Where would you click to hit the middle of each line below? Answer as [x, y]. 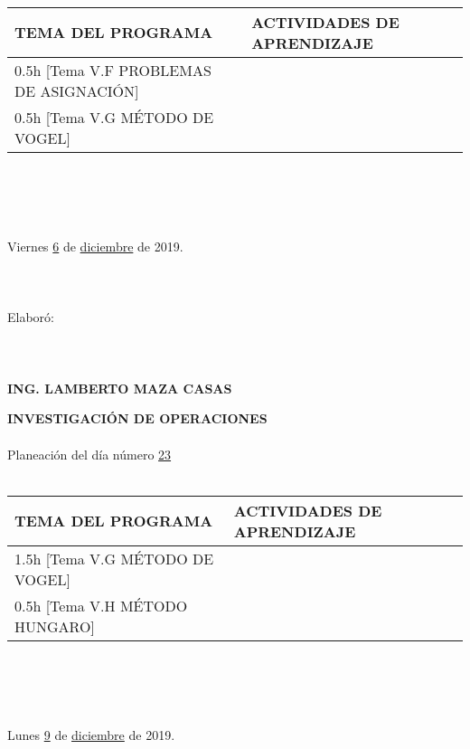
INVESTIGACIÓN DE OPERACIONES [137, 418]
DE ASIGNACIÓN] [77, 90]
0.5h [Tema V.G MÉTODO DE [114, 117]
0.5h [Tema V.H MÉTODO [101, 605]
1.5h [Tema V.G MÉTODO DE [114, 558]
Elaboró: [31, 317]
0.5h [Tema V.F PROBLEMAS [113, 70]
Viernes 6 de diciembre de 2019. [95, 246]
